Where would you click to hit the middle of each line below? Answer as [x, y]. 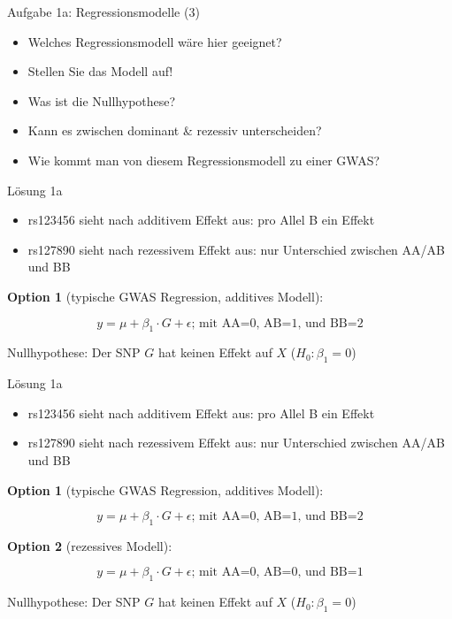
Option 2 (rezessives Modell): [90, 545]
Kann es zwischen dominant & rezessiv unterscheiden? [175, 130]
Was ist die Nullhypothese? [102, 100]
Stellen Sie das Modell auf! [100, 71]
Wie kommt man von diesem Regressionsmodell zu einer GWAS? [204, 160]
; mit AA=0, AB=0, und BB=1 [277, 573]
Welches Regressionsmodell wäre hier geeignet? [155, 41]
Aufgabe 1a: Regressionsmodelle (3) [103, 11]
